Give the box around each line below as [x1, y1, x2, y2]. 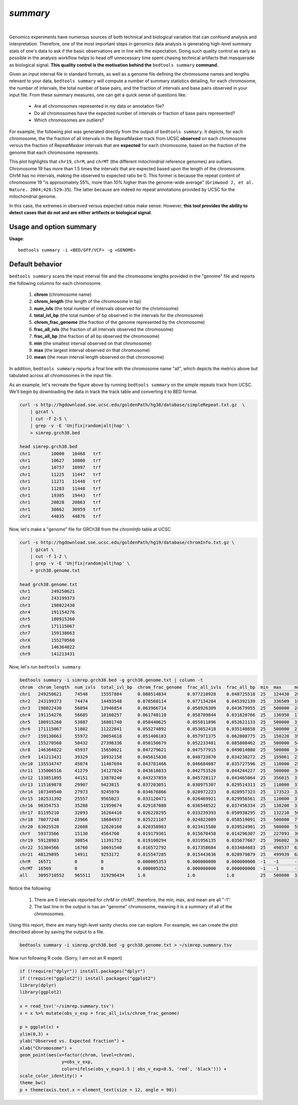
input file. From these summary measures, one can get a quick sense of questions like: [9, 92, 187, 98]
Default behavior [9, 260, 62, 269]
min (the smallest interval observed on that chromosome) [34, 340, 152, 346]
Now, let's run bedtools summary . [9, 664, 82, 670]
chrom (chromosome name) [34, 291, 92, 297]
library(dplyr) [19, 982, 57, 988]
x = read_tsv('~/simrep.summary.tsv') [19, 1003, 114, 1009]
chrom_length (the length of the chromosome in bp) [34, 298, 142, 304]
